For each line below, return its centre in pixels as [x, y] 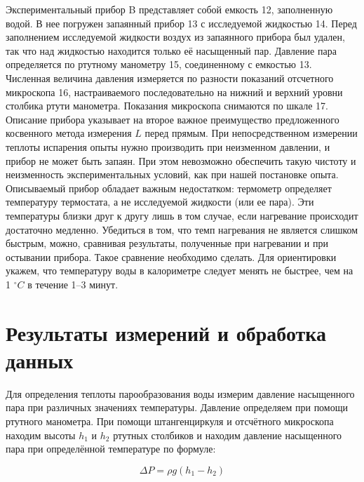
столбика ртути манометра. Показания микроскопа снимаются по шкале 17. [167, 106]
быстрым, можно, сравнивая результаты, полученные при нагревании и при [167, 243]
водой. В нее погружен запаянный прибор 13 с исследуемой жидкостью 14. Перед [181, 23]
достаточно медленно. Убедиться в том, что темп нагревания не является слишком [182, 229]
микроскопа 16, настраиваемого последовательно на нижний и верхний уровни [174, 92]
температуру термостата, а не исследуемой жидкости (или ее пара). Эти [160, 202]
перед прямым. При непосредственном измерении [251, 133]
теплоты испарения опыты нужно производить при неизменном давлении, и [168, 146]
